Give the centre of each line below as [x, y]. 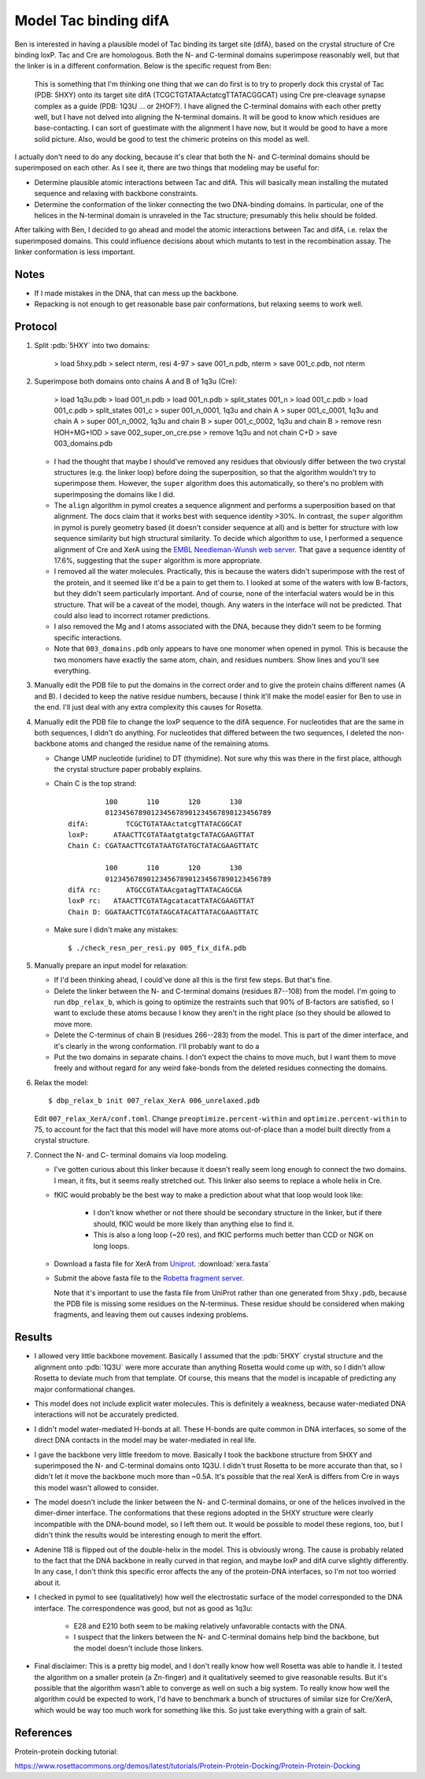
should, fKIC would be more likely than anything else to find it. [194, 1224]
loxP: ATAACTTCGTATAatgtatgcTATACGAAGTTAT [161, 835]
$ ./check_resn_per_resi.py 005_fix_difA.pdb [157, 948]
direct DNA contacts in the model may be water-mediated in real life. [145, 1440]
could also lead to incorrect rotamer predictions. [132, 615]
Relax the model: [61, 1082]
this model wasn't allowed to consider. [96, 1488]
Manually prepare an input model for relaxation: [111, 965]
